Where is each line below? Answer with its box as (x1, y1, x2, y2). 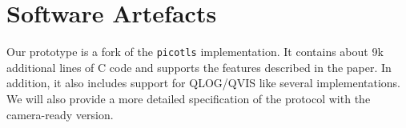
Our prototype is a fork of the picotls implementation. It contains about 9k (6, 43, 384, 60)
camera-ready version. (6, 106, 114, 122)
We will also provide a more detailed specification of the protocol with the (6, 90, 371, 106)
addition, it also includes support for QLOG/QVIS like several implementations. (6, 74, 401, 91)
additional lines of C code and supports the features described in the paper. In (6, 58, 392, 75)
